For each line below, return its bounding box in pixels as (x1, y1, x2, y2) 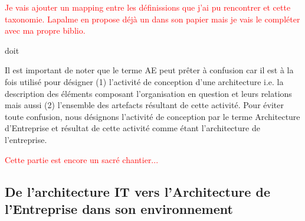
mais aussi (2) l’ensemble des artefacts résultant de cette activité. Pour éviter (5, 99, 284, 111)
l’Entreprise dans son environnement (5, 199, 233, 217)
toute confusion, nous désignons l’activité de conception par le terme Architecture (5, 110, 300, 122)
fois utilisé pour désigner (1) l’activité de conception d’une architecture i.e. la (5, 75, 284, 87)
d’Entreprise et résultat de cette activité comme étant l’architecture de (5, 122, 260, 134)
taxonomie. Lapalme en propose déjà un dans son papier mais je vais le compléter (5, 12, 300, 25)
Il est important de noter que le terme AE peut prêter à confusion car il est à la (5, 64, 294, 76)
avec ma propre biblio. (5, 24, 86, 37)
